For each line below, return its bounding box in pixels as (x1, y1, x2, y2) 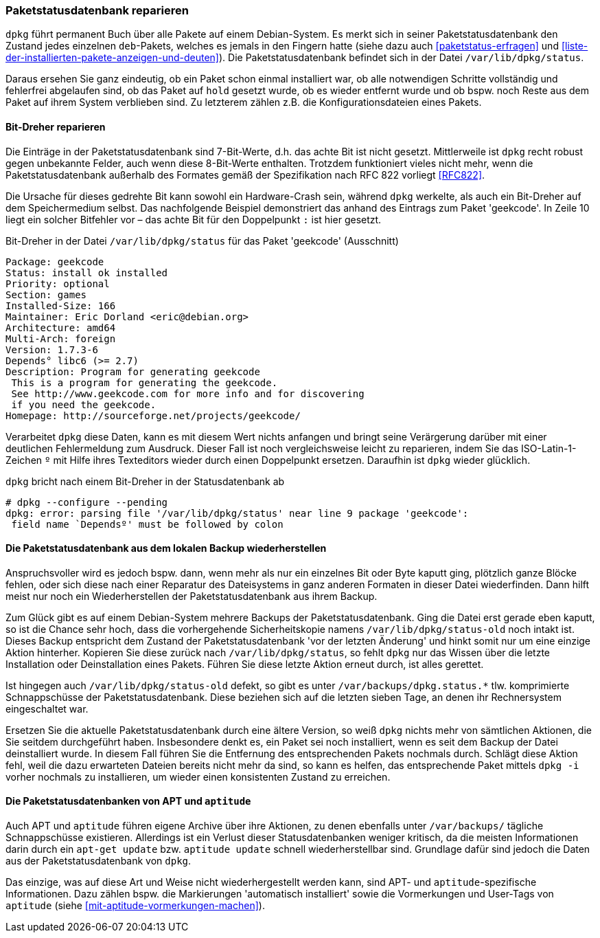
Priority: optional (5, 278, 110, 289)
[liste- (561, 40, 588, 52)
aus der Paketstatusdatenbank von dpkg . (5, 855, 192, 867)
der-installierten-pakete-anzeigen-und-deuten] (5, 52, 219, 64)
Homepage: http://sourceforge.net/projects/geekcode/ (5, 410, 301, 421)
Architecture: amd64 (5, 322, 116, 333)
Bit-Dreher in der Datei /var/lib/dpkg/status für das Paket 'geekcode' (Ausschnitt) (5, 234, 399, 247)
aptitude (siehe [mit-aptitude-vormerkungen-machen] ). (5, 900, 265, 912)
